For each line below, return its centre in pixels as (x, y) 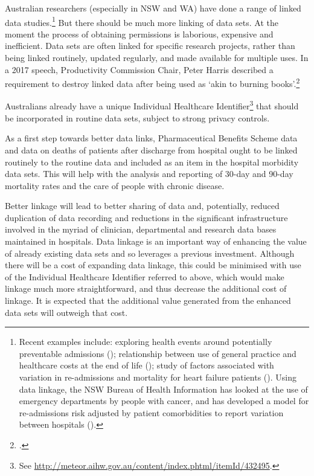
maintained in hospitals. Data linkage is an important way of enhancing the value (156, 241)
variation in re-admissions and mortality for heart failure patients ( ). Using (158, 377)
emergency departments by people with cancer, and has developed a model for (164, 401)
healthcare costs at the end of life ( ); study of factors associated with (146, 365)
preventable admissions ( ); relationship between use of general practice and (158, 353)
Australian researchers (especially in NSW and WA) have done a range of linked (153, 8)
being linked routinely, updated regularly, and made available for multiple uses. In (157, 58)
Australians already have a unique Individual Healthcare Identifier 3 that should (152, 105)
